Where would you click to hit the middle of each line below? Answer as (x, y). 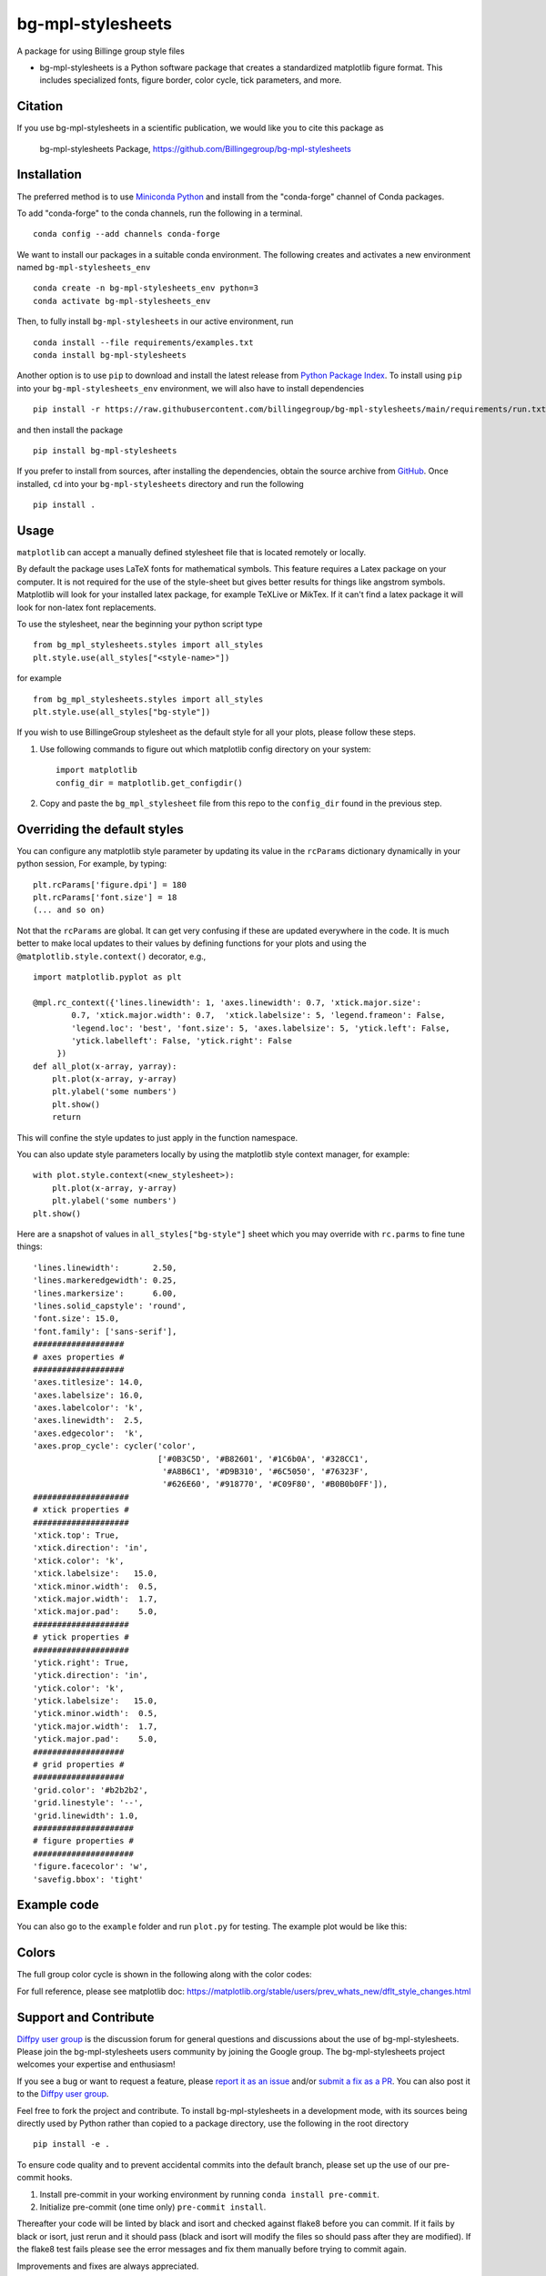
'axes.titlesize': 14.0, (88, 1382)
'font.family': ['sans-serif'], (105, 1331)
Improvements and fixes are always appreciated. (108, 2266)
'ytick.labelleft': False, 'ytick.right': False (182, 1041)
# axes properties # (79, 1357)
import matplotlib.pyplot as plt (107, 977)
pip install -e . (71, 2144)
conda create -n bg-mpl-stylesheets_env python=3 (146, 288)
